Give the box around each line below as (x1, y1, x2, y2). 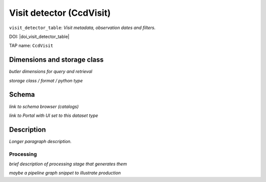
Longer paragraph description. (9, 138, 72, 144)
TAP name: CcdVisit (9, 42, 54, 49)
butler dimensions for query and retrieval (9, 69, 93, 74)
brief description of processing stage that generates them (9, 161, 127, 167)
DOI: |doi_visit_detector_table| (9, 34, 69, 39)
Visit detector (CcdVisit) (9, 7, 111, 18)
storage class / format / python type (9, 77, 83, 83)
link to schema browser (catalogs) (9, 104, 79, 109)
